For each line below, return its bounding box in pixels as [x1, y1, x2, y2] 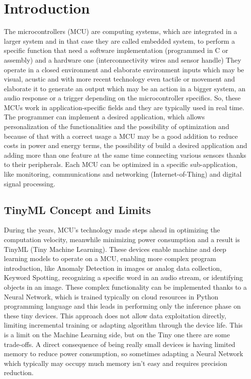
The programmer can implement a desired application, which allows [4, 112, 205, 122]
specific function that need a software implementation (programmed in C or [4, 45, 228, 55]
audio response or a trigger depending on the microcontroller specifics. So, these [4, 93, 241, 103]
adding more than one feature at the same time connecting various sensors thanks [4, 149, 247, 160]
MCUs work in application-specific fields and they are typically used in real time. [4, 102, 245, 112]
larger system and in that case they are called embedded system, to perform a [4, 35, 235, 46]
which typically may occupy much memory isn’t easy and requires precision [4, 358, 227, 368]
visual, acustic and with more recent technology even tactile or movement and [4, 74, 235, 84]
